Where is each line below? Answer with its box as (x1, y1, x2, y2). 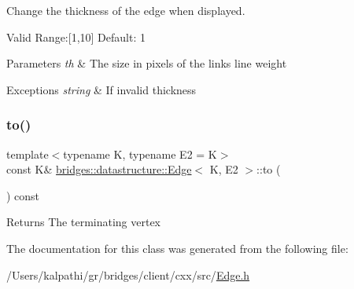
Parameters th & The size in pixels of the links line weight (6, 55, 287, 71)
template (6, 145, 49, 162)
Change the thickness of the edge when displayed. (6, 2, 245, 18)
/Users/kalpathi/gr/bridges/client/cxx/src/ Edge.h (6, 266, 250, 283)
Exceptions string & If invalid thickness (6, 81, 197, 97)
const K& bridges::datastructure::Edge (6, 161, 192, 177)
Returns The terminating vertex (6, 214, 161, 230)
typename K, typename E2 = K (63, 145, 217, 162)
